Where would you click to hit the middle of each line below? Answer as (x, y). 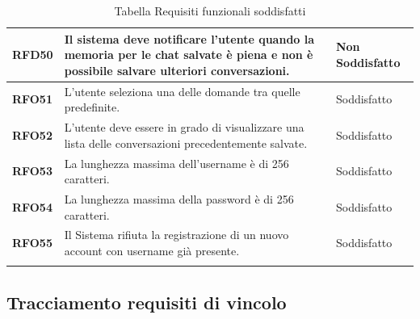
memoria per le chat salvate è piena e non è (189, 55)
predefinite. (92, 107)
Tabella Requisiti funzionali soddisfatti (210, 10)
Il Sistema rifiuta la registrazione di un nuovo (176, 235)
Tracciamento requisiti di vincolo (147, 302)
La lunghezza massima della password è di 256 (179, 198)
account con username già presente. (152, 250)
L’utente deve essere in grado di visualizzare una (184, 127)
